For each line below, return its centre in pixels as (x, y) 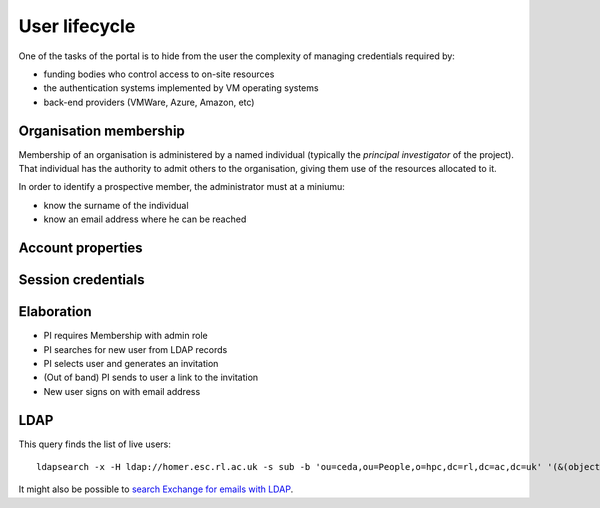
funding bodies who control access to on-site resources (159, 74)
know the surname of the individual (116, 205)
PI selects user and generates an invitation (131, 363)
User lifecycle (77, 26)
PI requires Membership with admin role (126, 336)
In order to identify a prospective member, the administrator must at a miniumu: (181, 187)
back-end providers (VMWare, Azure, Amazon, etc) (149, 102)
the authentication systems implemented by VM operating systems (181, 88)
